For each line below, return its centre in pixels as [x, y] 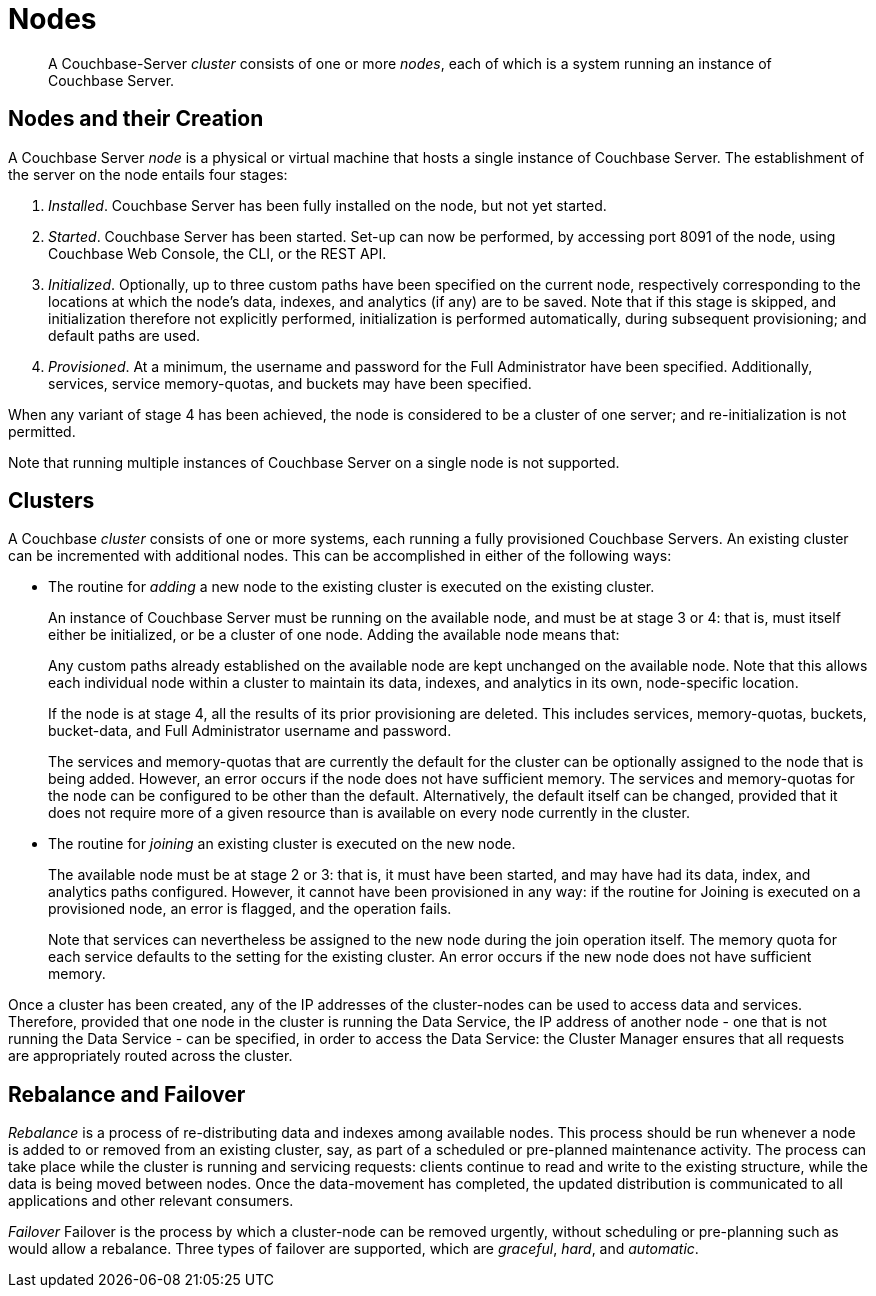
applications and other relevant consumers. [151, 1201]
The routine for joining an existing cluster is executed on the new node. [282, 844]
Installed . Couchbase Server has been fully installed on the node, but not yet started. [327, 205]
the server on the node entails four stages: [148, 174]
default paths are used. [124, 335]
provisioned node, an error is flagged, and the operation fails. [250, 909]
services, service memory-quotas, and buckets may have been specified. [290, 383]
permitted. [42, 431]
